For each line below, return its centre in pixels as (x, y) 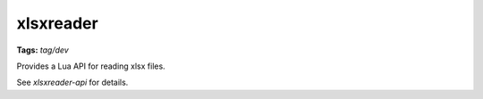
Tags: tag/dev (42, 50)
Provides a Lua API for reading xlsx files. (91, 66)
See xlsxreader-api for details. (72, 82)
